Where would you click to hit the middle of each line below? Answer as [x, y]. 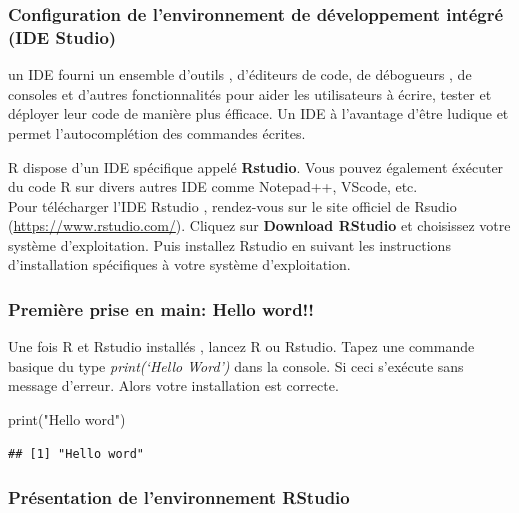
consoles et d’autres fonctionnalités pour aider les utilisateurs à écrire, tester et [250, 93]
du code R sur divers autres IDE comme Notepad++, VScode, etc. [213, 186]
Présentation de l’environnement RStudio [179, 497]
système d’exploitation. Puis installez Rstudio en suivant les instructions [229, 244]
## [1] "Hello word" [76, 453]
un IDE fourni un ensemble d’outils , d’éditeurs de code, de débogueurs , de [240, 74]
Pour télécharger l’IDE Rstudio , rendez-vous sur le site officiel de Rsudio [232, 205]
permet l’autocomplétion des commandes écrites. [157, 132]
